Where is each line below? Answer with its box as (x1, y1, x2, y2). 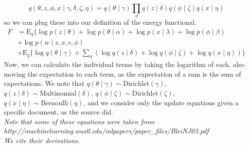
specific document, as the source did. (4, 107, 113, 117)
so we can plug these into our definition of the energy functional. (4, 17, 196, 27)
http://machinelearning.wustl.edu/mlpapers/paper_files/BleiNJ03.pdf (4, 126, 209, 136)
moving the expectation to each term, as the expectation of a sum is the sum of (4, 68, 241, 79)
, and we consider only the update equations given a (83, 97, 239, 107)
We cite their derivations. (4, 135, 80, 146)
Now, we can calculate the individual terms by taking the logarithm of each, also (4, 59, 245, 69)
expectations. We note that (4, 78, 85, 88)
